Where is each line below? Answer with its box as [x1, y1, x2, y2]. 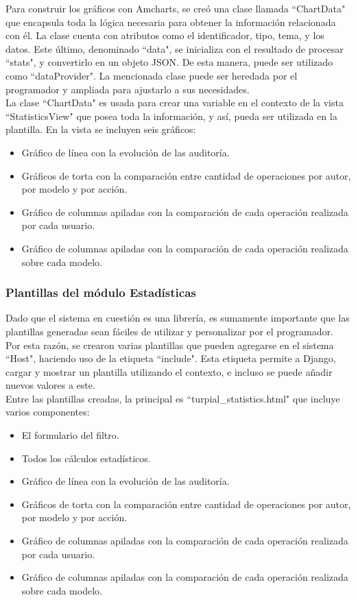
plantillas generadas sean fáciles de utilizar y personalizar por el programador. [5, 324, 333, 338]
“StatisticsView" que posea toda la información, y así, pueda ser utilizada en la [5, 108, 337, 123]
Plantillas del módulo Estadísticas [5, 284, 196, 301]
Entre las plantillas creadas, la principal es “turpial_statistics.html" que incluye [5, 391, 340, 405]
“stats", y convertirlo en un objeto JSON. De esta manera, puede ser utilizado [5, 55, 333, 69]
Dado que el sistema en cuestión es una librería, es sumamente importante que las [5, 311, 350, 325]
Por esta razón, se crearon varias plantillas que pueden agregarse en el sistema [5, 337, 334, 352]
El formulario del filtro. [21, 428, 119, 442]
